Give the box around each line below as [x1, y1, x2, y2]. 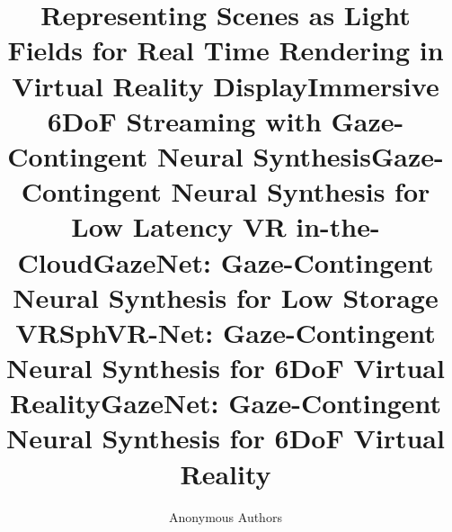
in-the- [296, 208, 380, 245]
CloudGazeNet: [17, 243, 211, 280]
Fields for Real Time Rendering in [7, 32, 444, 68]
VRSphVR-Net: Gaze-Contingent [15, 313, 436, 350]
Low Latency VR [71, 208, 287, 245]
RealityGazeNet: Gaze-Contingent [9, 384, 442, 421]
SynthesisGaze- [253, 137, 444, 174]
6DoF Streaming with [47, 102, 322, 139]
